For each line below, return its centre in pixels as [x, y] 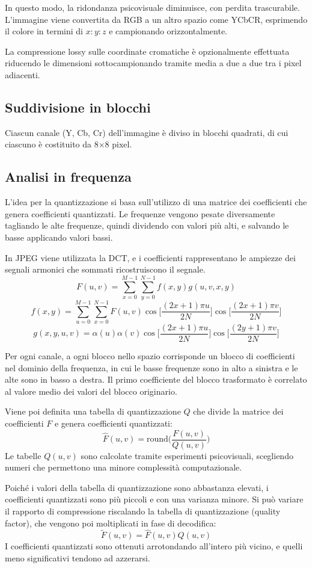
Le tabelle [23, 455]
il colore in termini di [44, 31]
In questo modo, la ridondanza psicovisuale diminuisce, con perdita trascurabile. [152, 7]
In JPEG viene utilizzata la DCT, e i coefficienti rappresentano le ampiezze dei [150, 257]
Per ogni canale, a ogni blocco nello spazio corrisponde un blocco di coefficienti [150, 356]
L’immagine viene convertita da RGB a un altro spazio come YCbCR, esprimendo [156, 19]
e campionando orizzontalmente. [168, 31]
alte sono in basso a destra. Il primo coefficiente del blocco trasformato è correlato [156, 379]
